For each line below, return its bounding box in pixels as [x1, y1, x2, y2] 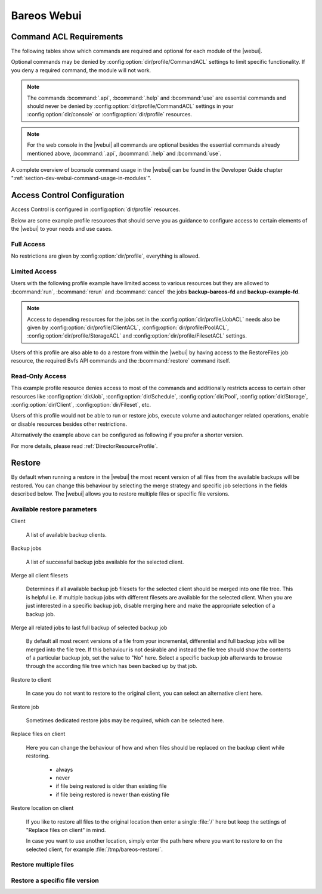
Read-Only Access [11, 372, 67, 380]
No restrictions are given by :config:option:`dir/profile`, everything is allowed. [11, 252, 200, 259]
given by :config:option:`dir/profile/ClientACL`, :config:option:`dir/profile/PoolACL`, [27, 324, 229, 331]
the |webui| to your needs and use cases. [11, 225, 113, 233]
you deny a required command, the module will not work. [11, 66, 151, 74]
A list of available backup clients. [26, 531, 107, 538]
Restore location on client [11, 805, 74, 812]
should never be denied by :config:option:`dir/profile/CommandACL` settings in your [27, 103, 234, 110]
